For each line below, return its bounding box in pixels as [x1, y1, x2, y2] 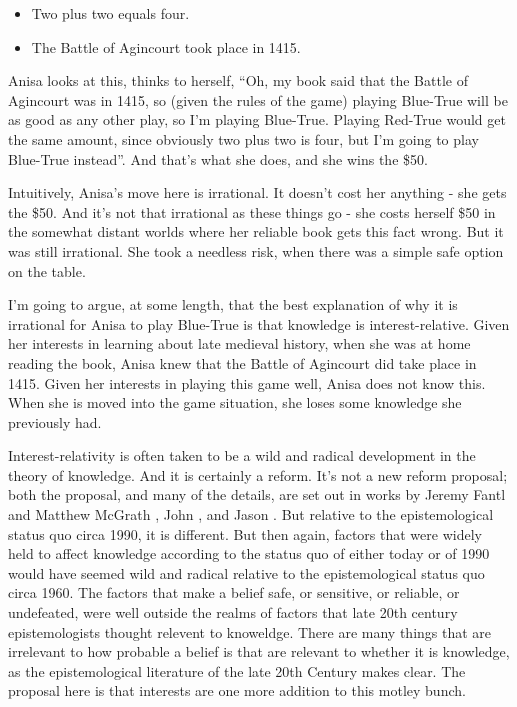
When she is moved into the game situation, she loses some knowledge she [8, 392, 462, 413]
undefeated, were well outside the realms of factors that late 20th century [8, 602, 458, 623]
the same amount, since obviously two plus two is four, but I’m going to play [8, 128, 479, 149]
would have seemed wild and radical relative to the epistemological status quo [8, 562, 485, 583]
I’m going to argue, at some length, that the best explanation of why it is [8, 294, 458, 315]
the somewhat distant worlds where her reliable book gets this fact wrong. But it [8, 221, 504, 242]
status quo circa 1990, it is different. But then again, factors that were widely [8, 523, 482, 544]
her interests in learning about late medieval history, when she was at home [8, 333, 471, 354]
